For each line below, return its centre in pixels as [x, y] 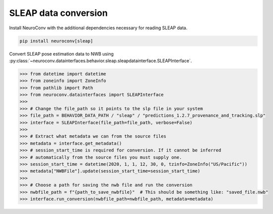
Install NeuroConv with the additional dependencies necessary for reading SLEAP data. [98, 28]
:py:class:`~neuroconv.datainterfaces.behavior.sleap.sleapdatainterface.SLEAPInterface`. [101, 61]
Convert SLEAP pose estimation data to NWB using [61, 54]
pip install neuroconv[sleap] [56, 41]
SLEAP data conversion [58, 13]
